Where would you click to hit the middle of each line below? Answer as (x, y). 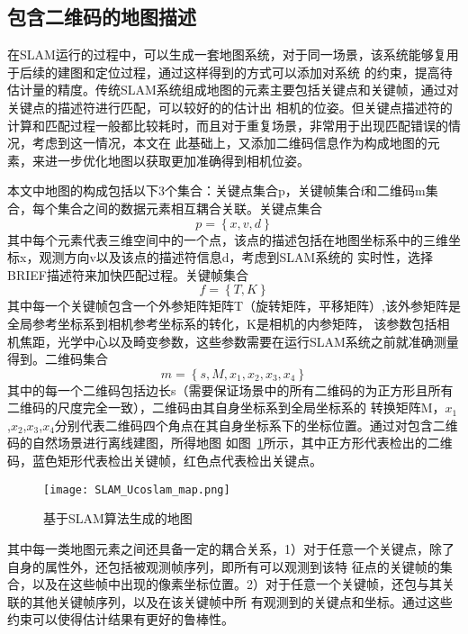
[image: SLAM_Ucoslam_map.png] (137, 489)
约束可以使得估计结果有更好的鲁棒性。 (121, 619)
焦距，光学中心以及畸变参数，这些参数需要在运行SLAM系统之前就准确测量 (239, 341)
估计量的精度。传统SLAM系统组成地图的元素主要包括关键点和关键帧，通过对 (233, 90)
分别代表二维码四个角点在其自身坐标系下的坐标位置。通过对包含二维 (256, 425)
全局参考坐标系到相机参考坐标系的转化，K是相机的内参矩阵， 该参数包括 (222, 323)
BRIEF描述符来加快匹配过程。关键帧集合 (128, 274)
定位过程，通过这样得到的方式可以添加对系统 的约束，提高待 (274, 72)
